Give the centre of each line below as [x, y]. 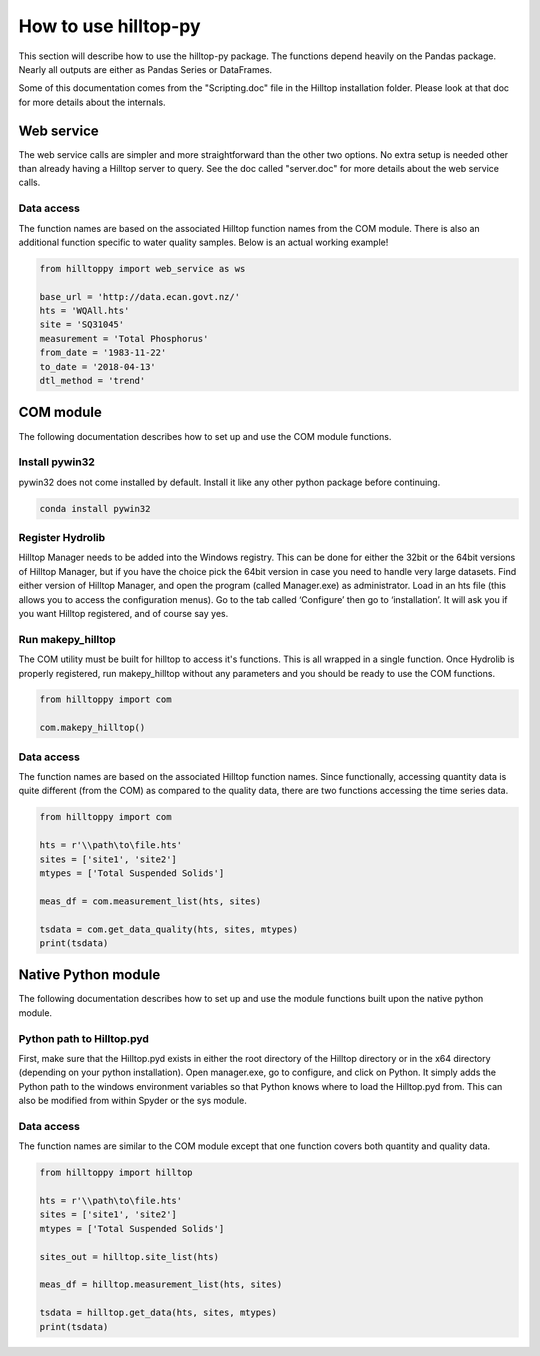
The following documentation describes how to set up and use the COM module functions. [205, 436]
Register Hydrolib [62, 538]
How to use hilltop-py [109, 26]
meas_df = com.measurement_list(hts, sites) [150, 901]
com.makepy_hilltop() [92, 728]
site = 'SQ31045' [82, 324]
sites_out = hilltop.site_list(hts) [129, 1256]
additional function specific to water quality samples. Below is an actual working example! [203, 242]
